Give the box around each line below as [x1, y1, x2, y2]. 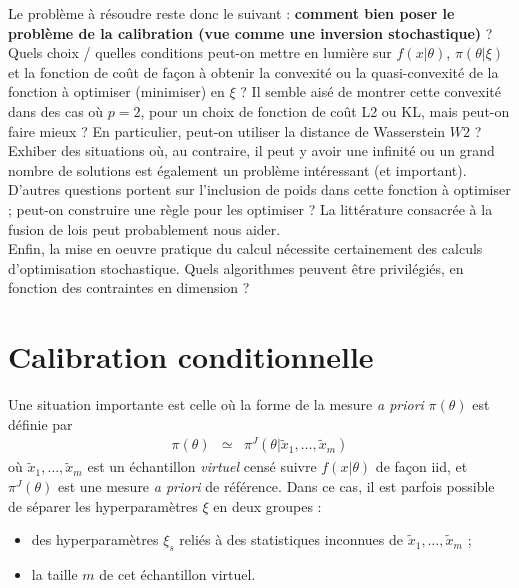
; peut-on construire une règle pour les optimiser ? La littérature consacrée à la [8, 198, 493, 219]
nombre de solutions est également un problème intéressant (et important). [8, 159, 467, 180]
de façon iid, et [375, 456, 468, 477]
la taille [31, 563, 78, 584]
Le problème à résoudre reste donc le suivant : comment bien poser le [8, 3, 455, 23]
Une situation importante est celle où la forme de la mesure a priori [8, 394, 424, 415]
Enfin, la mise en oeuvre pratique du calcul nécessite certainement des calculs [8, 238, 483, 259]
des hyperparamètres [31, 529, 159, 550]
